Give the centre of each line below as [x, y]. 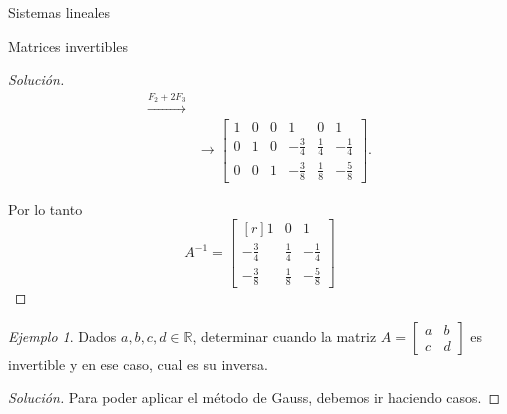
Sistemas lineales [59, 12]
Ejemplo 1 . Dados [62, 335]
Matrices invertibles [68, 45]
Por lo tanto [45, 208]
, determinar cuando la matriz [284, 335]
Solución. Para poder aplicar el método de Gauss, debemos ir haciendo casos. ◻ [254, 397]
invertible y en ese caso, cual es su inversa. [138, 363]
